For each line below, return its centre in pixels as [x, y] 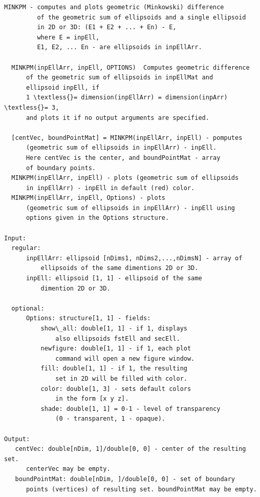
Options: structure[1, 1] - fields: [88, 318]
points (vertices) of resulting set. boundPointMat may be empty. [141, 489]
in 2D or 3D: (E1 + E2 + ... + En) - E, [107, 27]
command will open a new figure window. [125, 358]
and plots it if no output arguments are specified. [117, 118]
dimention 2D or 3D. [75, 288]
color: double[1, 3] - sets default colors [116, 389]
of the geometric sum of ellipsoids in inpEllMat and [120, 78]
